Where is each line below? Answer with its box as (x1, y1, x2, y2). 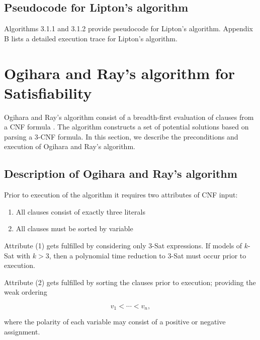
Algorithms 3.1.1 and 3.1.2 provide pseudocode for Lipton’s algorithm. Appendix (4, 23, 253, 34)
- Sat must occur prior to (171, 250, 246, 260)
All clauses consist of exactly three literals (16, 206, 145, 217)
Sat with (4, 250, 31, 260)
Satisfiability (4, 82, 92, 103)
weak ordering (4, 287, 47, 297)
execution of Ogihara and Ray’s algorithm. (4, 141, 135, 152)
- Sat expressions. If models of (152, 240, 242, 251)
